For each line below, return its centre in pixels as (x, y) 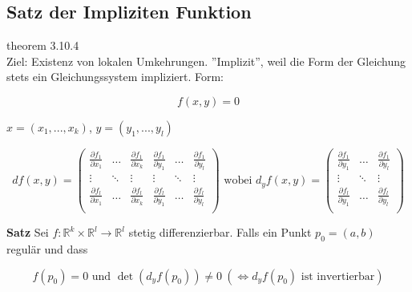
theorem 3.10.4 (43, 45)
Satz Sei (28, 232)
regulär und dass (47, 248)
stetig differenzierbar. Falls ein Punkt (220, 232)
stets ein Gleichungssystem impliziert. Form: (115, 77)
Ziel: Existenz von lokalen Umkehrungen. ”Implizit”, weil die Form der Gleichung (206, 61)
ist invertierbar (338, 276)
